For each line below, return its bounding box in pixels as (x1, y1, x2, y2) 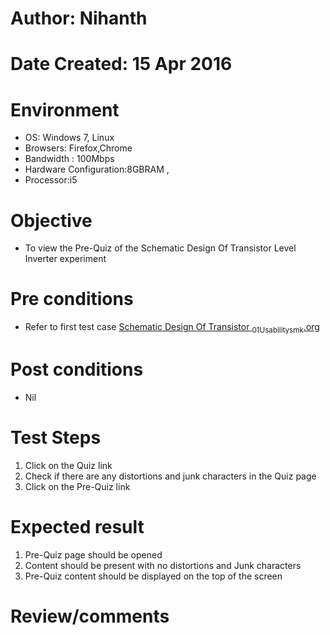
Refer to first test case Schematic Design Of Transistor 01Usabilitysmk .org (24, 321, 320, 335)
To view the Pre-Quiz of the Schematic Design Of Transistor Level (24, 242, 297, 254)
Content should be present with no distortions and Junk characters (24, 559, 302, 571)
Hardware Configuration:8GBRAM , (24, 163, 170, 176)
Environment (10, 98, 120, 121)
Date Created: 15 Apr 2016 (10, 53, 233, 76)
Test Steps (10, 427, 102, 449)
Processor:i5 (24, 174, 78, 186)
